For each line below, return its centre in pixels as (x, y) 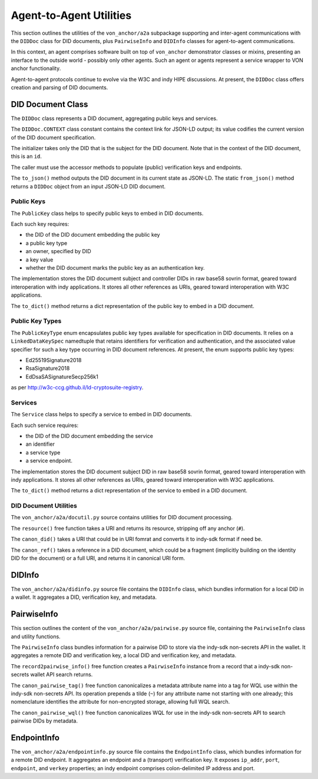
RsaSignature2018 (48, 369)
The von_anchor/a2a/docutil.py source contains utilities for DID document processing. (122, 518)
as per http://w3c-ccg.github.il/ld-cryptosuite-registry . (77, 387)
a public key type (47, 243)
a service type (43, 452)
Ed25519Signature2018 (54, 360)
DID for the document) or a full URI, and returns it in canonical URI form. (98, 558)
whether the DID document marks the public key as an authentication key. (115, 268)
